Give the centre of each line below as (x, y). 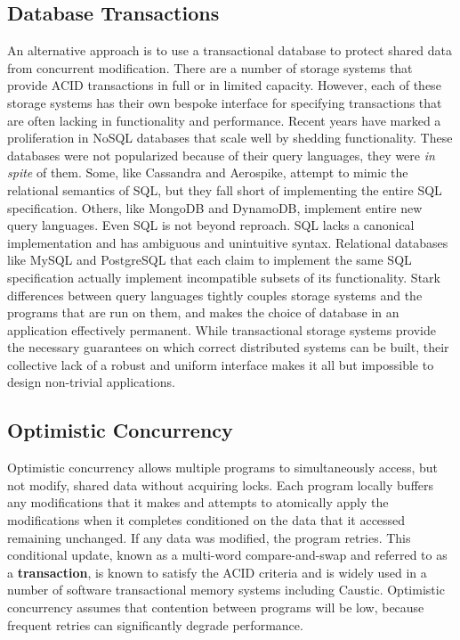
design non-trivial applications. (91, 382)
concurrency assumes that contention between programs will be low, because (216, 607)
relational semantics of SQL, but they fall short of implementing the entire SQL (225, 189)
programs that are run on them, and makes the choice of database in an (203, 312)
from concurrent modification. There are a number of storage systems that (210, 67)
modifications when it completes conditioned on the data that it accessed (206, 520)
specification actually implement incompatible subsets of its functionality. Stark (224, 277)
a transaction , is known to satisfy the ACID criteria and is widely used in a (217, 572)
